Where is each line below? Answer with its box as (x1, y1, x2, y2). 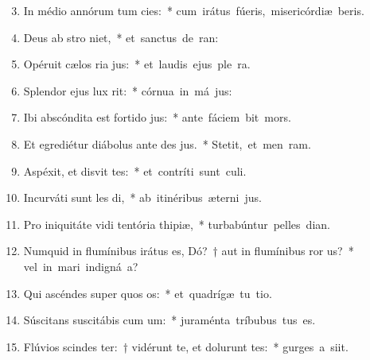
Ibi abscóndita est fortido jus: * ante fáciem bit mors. (23, 109, 291, 126)
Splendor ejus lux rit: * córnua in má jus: (23, 82, 232, 99)
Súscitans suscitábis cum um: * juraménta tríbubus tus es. (23, 312, 316, 328)
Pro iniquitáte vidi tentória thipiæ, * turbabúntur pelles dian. (23, 215, 330, 232)
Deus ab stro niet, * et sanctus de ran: (23, 29, 219, 45)
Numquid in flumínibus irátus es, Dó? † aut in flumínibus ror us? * (23, 242, 354, 259)
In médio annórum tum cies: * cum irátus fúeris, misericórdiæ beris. (23, 2, 364, 18)
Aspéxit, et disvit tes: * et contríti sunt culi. (23, 162, 247, 179)
